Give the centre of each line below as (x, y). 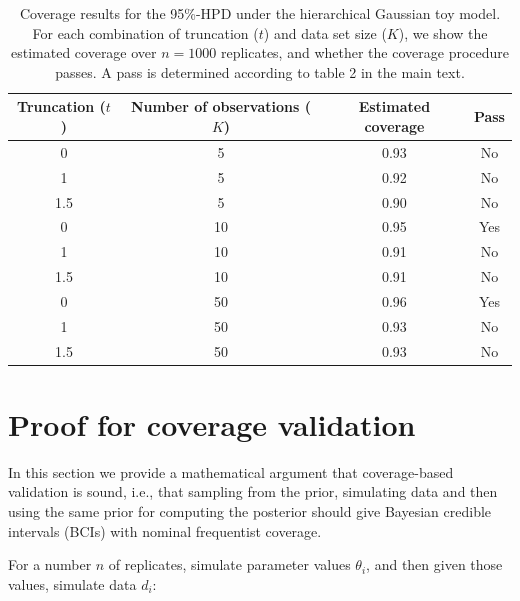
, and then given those (434, 564)
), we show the (443, 32)
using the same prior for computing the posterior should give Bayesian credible (250, 510)
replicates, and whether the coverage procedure (364, 52)
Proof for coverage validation (212, 423)
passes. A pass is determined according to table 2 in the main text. (260, 71)
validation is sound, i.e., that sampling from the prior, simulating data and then (253, 491)
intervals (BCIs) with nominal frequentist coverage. (165, 530)
